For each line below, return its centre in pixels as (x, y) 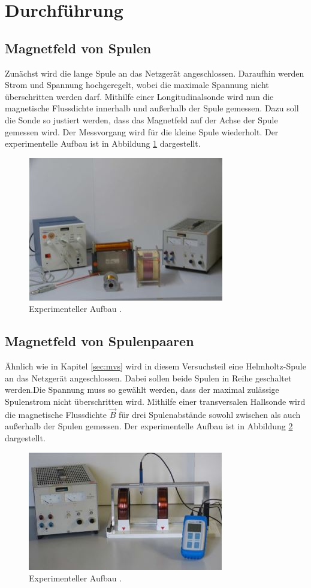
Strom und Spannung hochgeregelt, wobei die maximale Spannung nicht (137, 85)
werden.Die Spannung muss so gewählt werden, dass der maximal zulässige (142, 390)
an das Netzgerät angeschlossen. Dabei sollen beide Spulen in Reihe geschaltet (148, 378)
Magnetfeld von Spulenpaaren (99, 341)
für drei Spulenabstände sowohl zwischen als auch (209, 414)
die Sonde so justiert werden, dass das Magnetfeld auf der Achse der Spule (141, 119)
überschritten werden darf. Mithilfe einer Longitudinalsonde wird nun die (139, 96)
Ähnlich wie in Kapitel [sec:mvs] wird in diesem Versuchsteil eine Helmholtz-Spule (155, 366)
